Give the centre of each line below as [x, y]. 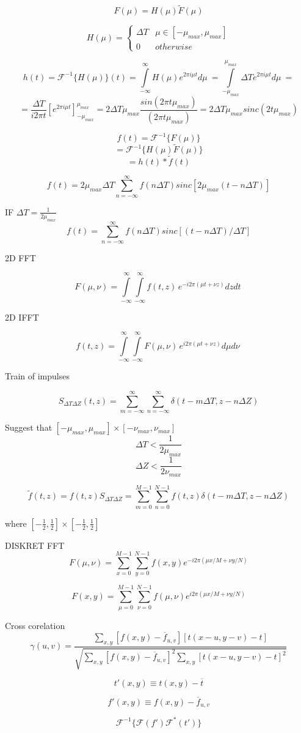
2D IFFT [22, 317]
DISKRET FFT [35, 545]
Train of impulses [37, 376]
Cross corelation [35, 625]
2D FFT [20, 257]
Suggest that [29, 427]
